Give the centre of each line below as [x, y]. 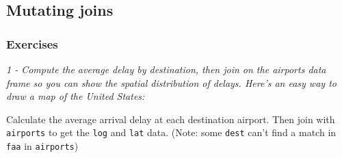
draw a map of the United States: [76, 96]
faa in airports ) [42, 146]
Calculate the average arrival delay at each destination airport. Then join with [171, 119]
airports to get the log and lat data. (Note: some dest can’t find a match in [171, 132]
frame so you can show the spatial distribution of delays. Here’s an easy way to [171, 82]
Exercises [32, 43]
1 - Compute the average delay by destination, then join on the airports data [166, 69]
